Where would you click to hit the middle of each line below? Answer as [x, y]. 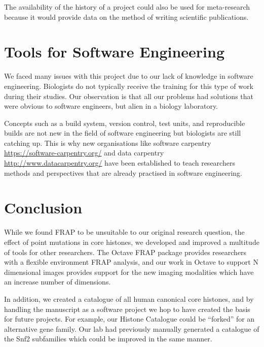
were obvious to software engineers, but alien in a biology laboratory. [111, 106]
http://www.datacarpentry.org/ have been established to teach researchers [120, 163]
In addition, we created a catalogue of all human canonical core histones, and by [129, 298]
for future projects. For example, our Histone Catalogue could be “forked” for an [129, 319]
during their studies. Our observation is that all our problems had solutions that [129, 96]
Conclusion [43, 208]
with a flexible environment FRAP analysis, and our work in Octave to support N [131, 262]
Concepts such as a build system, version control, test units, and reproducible [125, 123]
